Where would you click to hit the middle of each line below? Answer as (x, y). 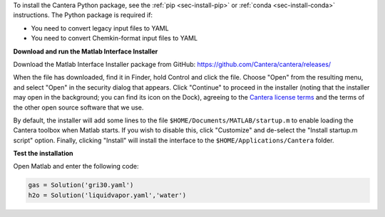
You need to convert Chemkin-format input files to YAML (114, 38)
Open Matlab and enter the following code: (76, 166)
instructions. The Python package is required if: (83, 15)
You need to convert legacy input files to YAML (100, 28)
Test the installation (43, 154)
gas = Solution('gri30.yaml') (81, 185)
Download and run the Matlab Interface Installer (86, 51)
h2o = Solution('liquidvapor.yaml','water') (107, 195)
